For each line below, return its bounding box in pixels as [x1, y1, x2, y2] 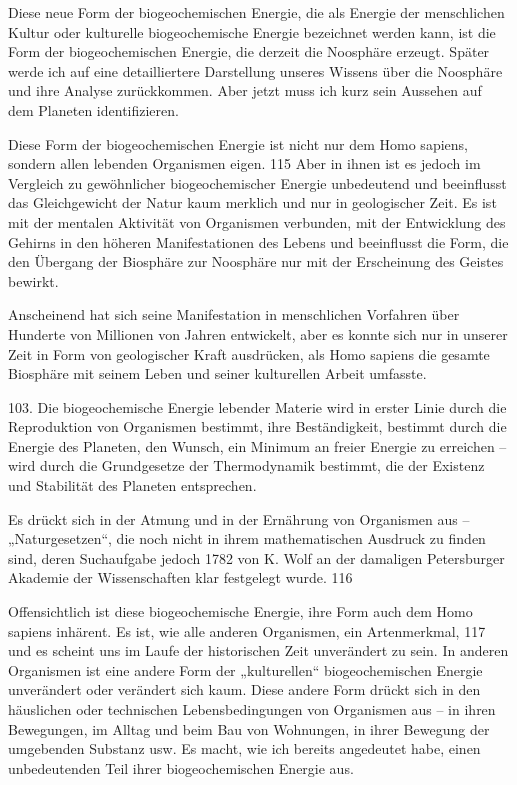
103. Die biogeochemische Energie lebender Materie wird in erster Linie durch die [8, 396, 507, 417]
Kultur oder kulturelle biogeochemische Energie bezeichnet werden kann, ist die [8, 21, 496, 42]
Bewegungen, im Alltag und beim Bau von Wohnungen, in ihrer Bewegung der [8, 718, 490, 739]
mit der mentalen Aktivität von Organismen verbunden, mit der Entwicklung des [8, 211, 506, 232]
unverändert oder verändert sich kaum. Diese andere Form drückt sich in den [8, 679, 481, 700]
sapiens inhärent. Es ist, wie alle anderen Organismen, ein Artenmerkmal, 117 [8, 620, 486, 641]
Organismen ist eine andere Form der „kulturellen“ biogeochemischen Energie [8, 659, 483, 680]
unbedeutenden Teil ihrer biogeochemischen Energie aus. [8, 757, 354, 778]
